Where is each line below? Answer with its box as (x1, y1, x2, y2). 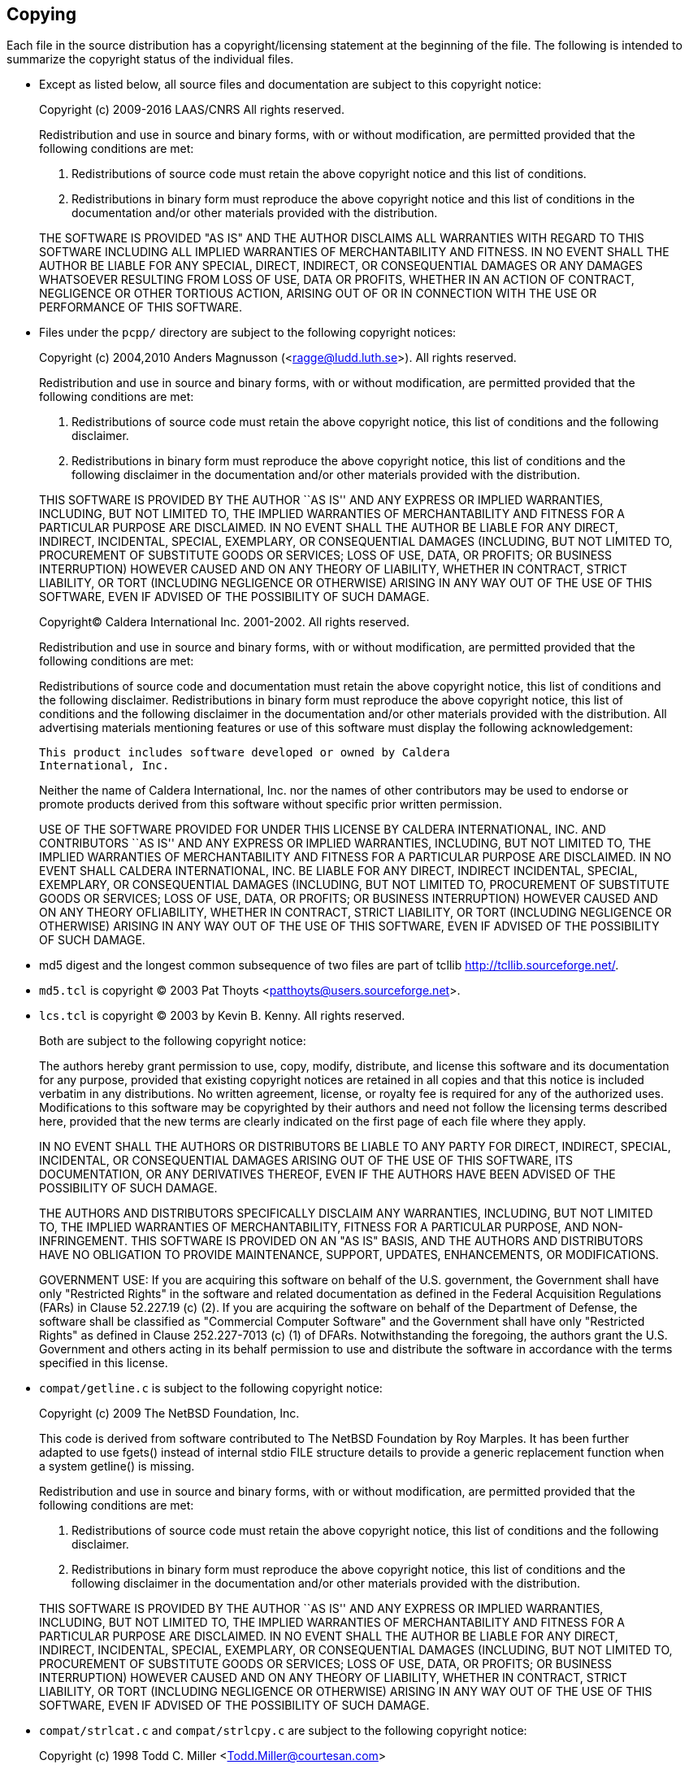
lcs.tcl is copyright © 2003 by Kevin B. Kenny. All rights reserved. (39, 1009, 405, 1023)
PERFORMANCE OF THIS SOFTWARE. (39, 300, 242, 315)
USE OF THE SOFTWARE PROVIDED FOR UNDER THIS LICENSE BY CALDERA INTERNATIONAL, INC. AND (39, 822, 606, 837)
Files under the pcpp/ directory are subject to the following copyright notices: (39, 325, 457, 340)
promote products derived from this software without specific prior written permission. (39, 797, 503, 812)
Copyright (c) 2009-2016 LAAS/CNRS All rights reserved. (39, 102, 344, 117)
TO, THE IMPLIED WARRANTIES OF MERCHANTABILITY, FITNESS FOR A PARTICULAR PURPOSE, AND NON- (39, 1220, 624, 1235)
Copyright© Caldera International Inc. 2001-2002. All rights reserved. (39, 615, 410, 630)
